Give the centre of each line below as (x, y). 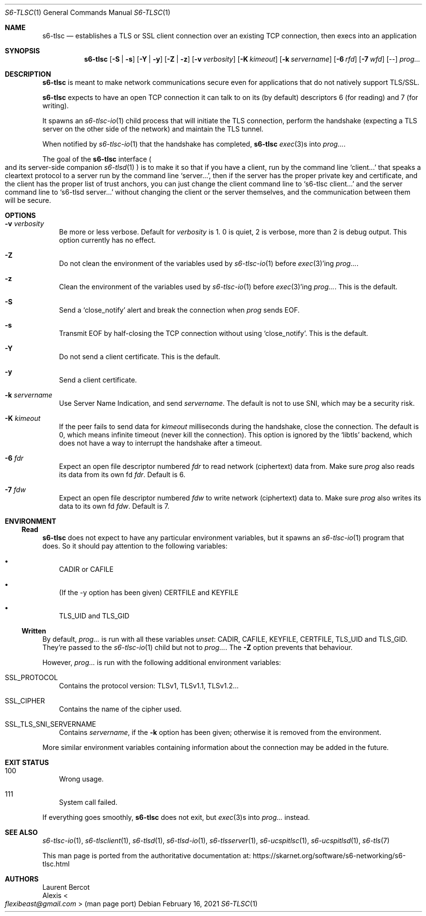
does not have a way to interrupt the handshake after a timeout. (160, 443)
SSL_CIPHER (25, 701)
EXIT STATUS (27, 762)
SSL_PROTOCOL (32, 677)
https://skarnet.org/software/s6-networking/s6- (329, 856)
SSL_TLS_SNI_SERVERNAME (50, 724)
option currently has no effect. (107, 240)
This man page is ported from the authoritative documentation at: (147, 856)
